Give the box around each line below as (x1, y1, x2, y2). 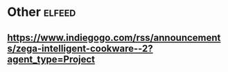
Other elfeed (7, 4, 76, 20)
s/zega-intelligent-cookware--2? (7, 42, 154, 54)
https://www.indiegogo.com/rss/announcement (7, 32, 221, 44)
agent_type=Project (7, 53, 96, 65)
